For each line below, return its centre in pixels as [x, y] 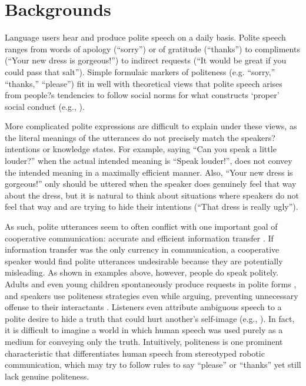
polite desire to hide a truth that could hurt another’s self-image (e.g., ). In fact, [150, 318]
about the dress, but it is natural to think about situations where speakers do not [152, 195]
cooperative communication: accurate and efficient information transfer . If [139, 238]
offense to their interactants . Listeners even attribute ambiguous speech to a [143, 307]
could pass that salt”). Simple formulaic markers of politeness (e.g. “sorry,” [140, 71]
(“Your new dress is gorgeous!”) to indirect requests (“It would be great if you [146, 60]
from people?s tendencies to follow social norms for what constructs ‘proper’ [142, 95]
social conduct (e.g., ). [45, 106]
